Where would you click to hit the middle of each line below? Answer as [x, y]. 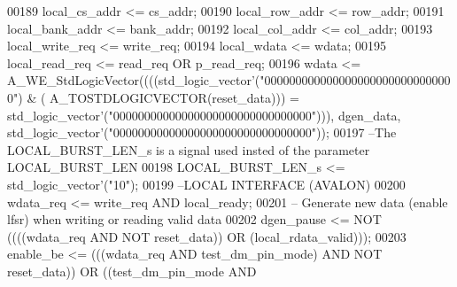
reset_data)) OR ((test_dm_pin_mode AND [132, 271]
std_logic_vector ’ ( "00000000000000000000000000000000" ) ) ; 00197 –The [202, 132]
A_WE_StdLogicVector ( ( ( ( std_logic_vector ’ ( [134, 80]
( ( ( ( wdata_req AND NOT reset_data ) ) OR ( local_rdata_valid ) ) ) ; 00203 [207, 236]
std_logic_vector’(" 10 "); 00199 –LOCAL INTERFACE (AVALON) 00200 [206, 184]
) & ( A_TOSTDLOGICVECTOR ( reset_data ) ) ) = [159, 97]
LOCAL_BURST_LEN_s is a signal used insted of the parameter [189, 149]
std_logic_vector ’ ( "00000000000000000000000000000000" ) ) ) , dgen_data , [204, 115]
